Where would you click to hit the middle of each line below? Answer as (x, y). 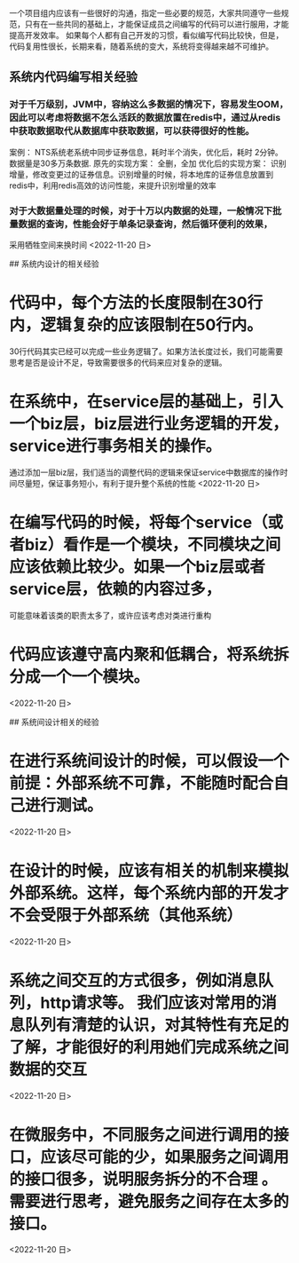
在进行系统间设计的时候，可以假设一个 (149, 761)
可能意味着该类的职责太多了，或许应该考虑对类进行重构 (110, 615)
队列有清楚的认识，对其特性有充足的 (157, 1025)
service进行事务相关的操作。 (115, 446)
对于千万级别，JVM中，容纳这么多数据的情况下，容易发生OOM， (149, 105)
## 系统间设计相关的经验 (54, 722)
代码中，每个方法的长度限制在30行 (136, 303)
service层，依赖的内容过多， (115, 589)
